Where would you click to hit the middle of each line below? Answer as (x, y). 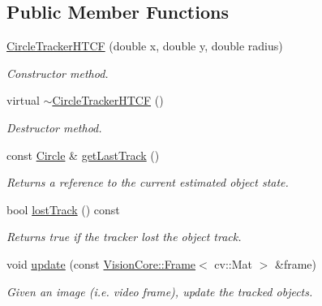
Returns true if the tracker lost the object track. (124, 237)
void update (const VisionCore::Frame (101, 263)
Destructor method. (54, 127)
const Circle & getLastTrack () (83, 155)
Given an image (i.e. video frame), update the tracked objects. (160, 291)
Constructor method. (58, 73)
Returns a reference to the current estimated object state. (148, 182)
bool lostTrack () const (63, 209)
